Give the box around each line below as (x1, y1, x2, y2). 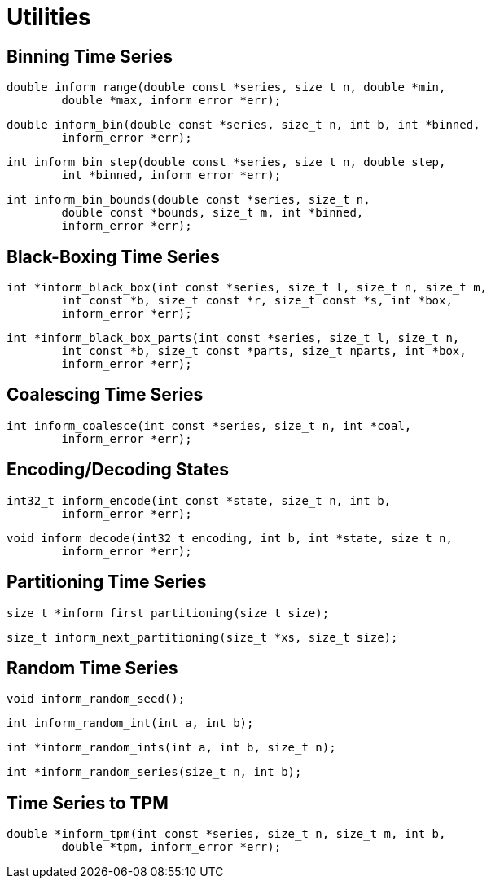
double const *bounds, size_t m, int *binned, (61, 206, 364, 220)
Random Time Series (7, 657, 178, 678)
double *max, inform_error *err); (61, 94, 282, 107)
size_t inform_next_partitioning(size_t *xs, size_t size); (7, 630, 398, 644)
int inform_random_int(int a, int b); (7, 716, 254, 730)
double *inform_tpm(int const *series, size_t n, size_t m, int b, (7, 827, 446, 841)
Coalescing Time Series (7, 384, 204, 405)
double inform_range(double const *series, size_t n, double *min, (7, 81, 446, 94)
